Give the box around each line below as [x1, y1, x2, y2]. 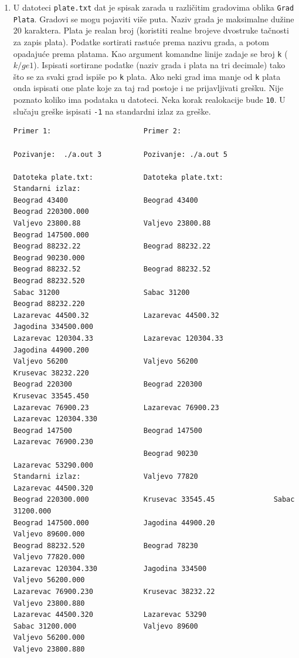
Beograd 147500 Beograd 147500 [13, 426, 202, 435]
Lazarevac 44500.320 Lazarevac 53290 [13, 610, 207, 619]
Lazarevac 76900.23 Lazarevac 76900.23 [13, 403, 219, 412]
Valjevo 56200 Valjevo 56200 [13, 357, 198, 366]
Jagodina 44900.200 [13, 345, 89, 354]
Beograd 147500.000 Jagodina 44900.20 [13, 518, 215, 527]
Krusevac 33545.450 [13, 391, 89, 400]
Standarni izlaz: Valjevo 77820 [13, 472, 198, 481]
